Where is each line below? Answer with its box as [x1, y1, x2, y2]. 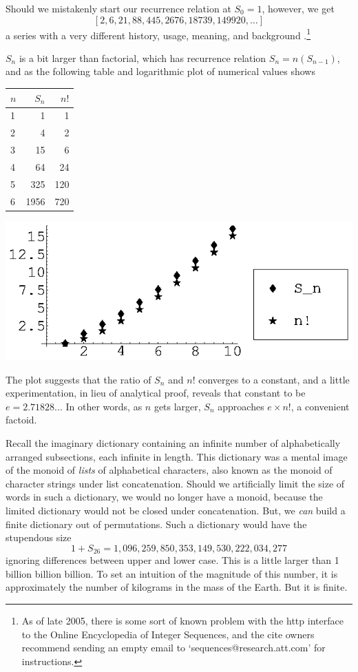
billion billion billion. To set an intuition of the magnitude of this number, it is [6, 566, 338, 580]
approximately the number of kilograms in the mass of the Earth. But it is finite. [6, 580, 348, 594]
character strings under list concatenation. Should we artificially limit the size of [6, 476, 345, 490]
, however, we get [262, 1, 335, 15]
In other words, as [65, 399, 143, 413]
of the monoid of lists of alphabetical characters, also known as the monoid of [6, 463, 333, 477]
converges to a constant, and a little [198, 372, 350, 386]
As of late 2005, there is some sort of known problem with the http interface [21, 613, 344, 628]
